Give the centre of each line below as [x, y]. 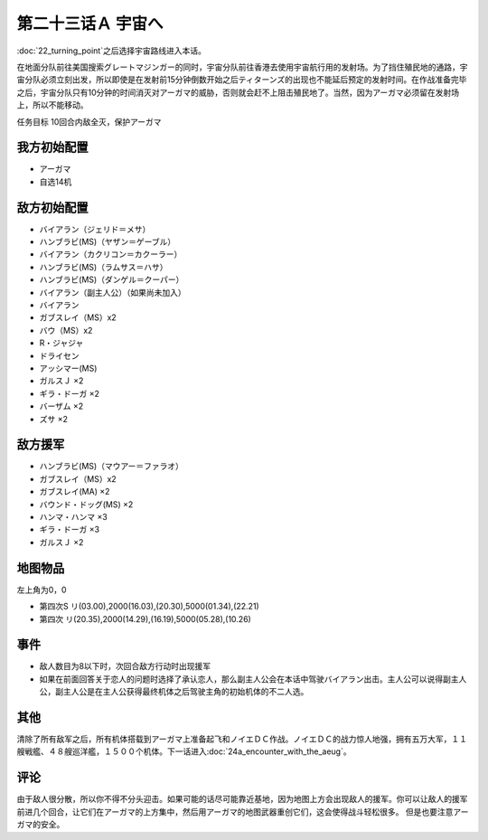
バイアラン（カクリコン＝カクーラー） [111, 254]
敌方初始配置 [52, 208]
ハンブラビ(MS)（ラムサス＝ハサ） [103, 267]
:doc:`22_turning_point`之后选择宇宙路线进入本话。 [112, 51]
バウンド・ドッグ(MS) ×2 [86, 504]
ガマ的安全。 [41, 825]
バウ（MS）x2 [66, 330]
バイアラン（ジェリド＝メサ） [95, 229]
